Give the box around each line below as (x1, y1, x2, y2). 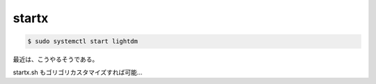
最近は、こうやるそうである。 (13, 56, 99, 64)
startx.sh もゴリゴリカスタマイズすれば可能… (13, 68, 143, 76)
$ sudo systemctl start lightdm (27, 37, 139, 45)
